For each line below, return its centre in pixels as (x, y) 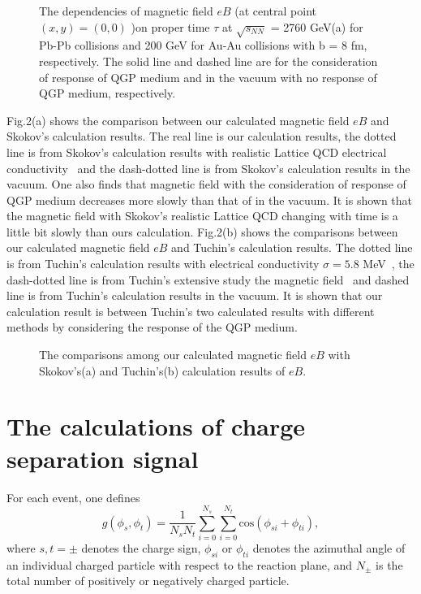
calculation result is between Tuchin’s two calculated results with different (191, 311)
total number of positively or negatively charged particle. (148, 581)
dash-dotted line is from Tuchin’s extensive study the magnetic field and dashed (208, 279)
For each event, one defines (73, 497)
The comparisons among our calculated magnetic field (173, 355)
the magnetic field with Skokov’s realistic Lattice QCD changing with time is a (202, 216)
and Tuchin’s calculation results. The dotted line (292, 247)
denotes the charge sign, (141, 547)
